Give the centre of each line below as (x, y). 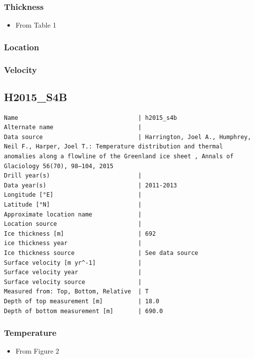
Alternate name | (73, 127)
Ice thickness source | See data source (101, 253)
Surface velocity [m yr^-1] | (73, 263)
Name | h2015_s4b (91, 118)
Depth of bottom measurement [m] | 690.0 (84, 311)
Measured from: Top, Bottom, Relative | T (76, 292)
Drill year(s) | (73, 176)
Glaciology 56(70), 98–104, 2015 (59, 166)
